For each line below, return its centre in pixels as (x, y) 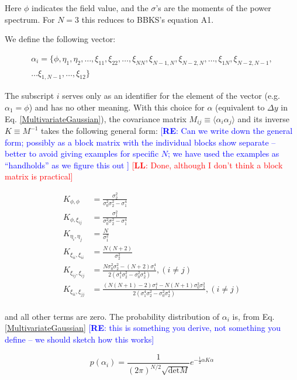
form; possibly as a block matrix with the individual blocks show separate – (140, 142)
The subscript (30, 96)
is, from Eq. (253, 316)
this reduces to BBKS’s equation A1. (148, 19)
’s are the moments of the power (213, 8)
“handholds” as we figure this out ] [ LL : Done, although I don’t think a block (144, 165)
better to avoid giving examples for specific (82, 153)
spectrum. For (30, 19)
